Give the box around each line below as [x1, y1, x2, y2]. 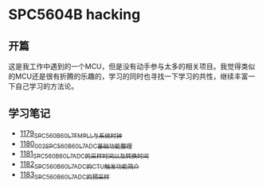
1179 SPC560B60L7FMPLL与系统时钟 [19, 129, 123, 140]
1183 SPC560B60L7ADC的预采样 [19, 170, 110, 181]
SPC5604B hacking [8, 6, 141, 24]
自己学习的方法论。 [14, 82, 78, 90]
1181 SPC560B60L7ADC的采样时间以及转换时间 [19, 149, 149, 160]
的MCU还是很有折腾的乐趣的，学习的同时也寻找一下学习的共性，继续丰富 [8, 71, 249, 81]
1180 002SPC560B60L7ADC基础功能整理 [19, 139, 133, 150]
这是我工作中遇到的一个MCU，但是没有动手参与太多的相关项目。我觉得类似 [8, 62, 256, 71]
